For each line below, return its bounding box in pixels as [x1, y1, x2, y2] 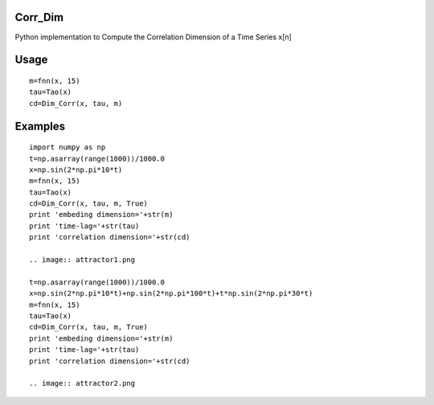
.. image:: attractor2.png [29, 378, 136, 388]
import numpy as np [29, 143, 106, 152]
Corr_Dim [14, 10, 64, 24]
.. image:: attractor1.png [29, 256, 136, 264]
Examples [14, 119, 66, 133]
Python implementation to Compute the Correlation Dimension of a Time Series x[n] [14, 32, 293, 42]
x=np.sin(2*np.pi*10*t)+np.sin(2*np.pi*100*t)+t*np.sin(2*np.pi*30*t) [29, 289, 313, 298]
